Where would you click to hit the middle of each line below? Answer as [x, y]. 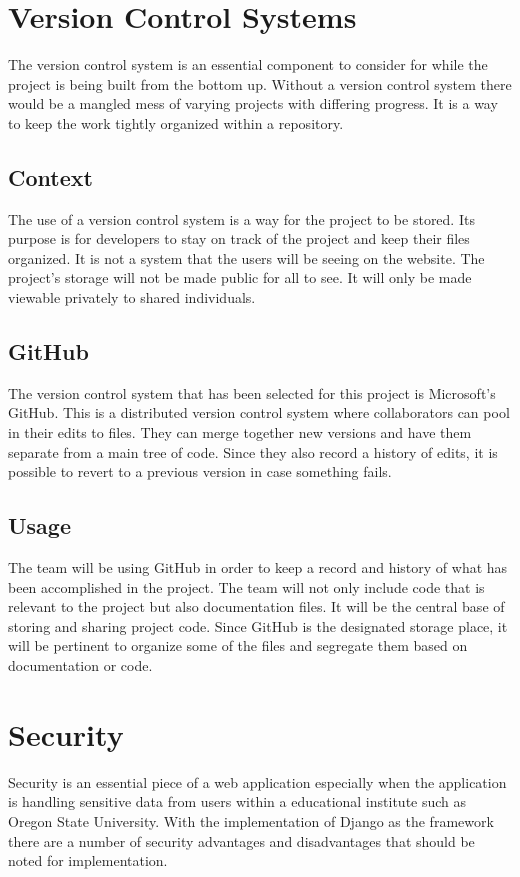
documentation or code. [80, 665]
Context [50, 176]
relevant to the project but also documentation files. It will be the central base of [256, 606]
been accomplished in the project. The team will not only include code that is [246, 586]
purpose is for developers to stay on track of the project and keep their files [239, 238]
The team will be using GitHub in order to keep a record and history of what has [258, 567]
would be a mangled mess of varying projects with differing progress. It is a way [253, 103]
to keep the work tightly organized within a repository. [176, 122]
